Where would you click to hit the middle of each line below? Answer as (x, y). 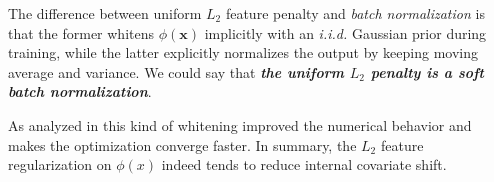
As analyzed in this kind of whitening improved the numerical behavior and (240, 124)
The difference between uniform (105, 13)
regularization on (60, 164)
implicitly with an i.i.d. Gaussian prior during (345, 32)
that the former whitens (81, 32)
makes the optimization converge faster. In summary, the (182, 144)
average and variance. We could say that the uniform (176, 71)
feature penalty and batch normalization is (355, 13)
